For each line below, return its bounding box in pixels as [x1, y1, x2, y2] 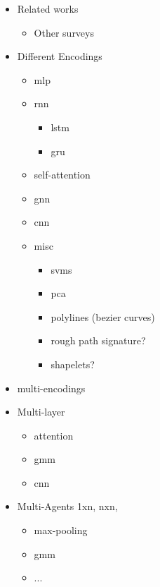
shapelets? [51, 356, 95, 371]
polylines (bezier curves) [51, 309, 155, 324]
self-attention [34, 167, 91, 182]
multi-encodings [17, 380, 86, 395]
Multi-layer [17, 404, 65, 419]
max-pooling [34, 523, 88, 538]
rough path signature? [51, 333, 146, 348]
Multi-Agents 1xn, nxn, [17, 499, 118, 514]
